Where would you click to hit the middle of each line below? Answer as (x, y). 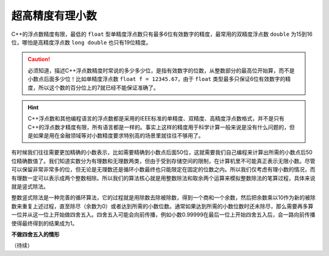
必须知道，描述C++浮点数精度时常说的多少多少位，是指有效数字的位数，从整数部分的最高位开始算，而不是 (161, 71)
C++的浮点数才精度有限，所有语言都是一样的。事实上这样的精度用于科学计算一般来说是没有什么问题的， (158, 127)
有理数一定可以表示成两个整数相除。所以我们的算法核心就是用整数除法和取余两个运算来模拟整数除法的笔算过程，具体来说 (163, 178)
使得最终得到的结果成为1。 (44, 223)
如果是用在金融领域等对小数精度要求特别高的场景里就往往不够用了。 (118, 136)
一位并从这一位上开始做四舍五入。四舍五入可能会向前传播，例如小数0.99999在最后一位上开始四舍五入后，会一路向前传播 (163, 215)
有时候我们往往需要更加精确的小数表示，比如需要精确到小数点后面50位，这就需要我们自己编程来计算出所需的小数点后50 (162, 153)
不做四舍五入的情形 (35, 234)
